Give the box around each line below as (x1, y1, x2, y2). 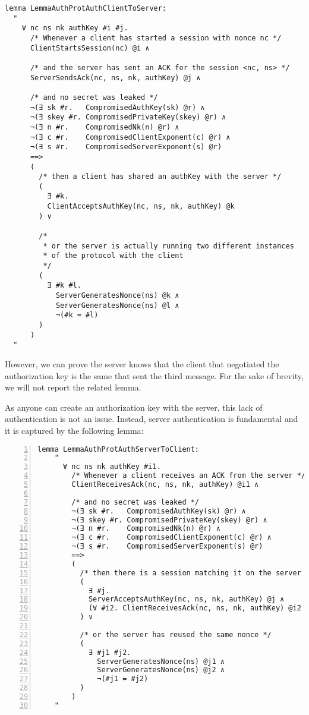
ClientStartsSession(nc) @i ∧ (30, 43, 150, 52)
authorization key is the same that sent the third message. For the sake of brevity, (5, 369, 304, 382)
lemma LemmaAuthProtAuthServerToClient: (37, 445, 200, 453)
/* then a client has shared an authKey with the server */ (39, 172, 282, 181)
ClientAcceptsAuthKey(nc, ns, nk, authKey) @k (47, 202, 235, 211)
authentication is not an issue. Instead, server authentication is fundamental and (5, 412, 298, 425)
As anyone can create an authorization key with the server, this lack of (5, 401, 263, 413)
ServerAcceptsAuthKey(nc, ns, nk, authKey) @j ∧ (88, 595, 285, 604)
